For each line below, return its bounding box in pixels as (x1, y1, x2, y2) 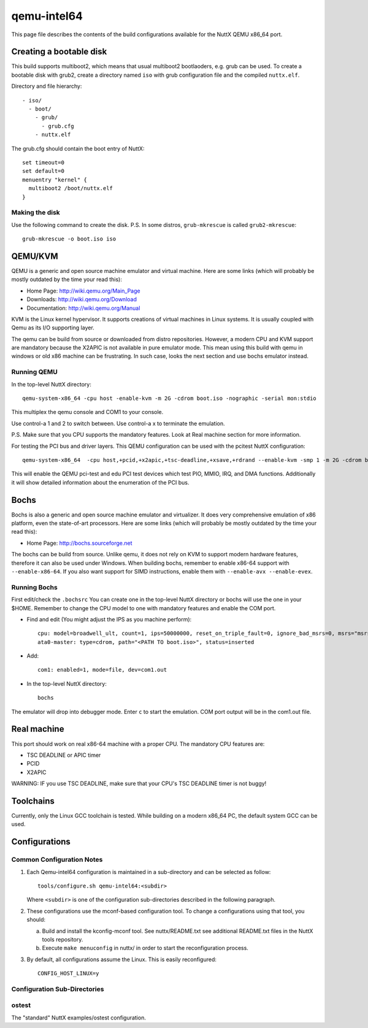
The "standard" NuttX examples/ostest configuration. (11, 1014, 147, 1021)
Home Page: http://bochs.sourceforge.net (26, 539, 132, 547)
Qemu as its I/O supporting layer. (11, 324, 94, 331)
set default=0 (22, 167, 64, 175)
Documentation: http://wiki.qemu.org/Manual (26, 304, 140, 312)
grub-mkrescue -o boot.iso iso (22, 236, 117, 242)
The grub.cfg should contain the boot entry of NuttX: (11, 145, 145, 152)
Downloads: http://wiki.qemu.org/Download (26, 296, 137, 303)
